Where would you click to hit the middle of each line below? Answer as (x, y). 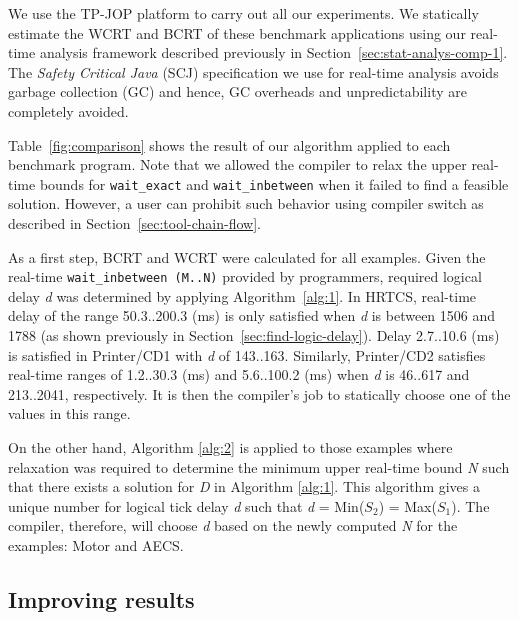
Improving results (101, 598)
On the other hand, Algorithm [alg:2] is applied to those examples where (230, 447)
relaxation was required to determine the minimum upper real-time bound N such (259, 466)
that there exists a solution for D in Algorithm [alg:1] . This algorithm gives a (244, 486)
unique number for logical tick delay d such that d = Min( (186, 505)
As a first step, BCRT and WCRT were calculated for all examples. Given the (247, 256)
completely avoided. (68, 110)
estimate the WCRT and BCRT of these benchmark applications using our (237, 32)
